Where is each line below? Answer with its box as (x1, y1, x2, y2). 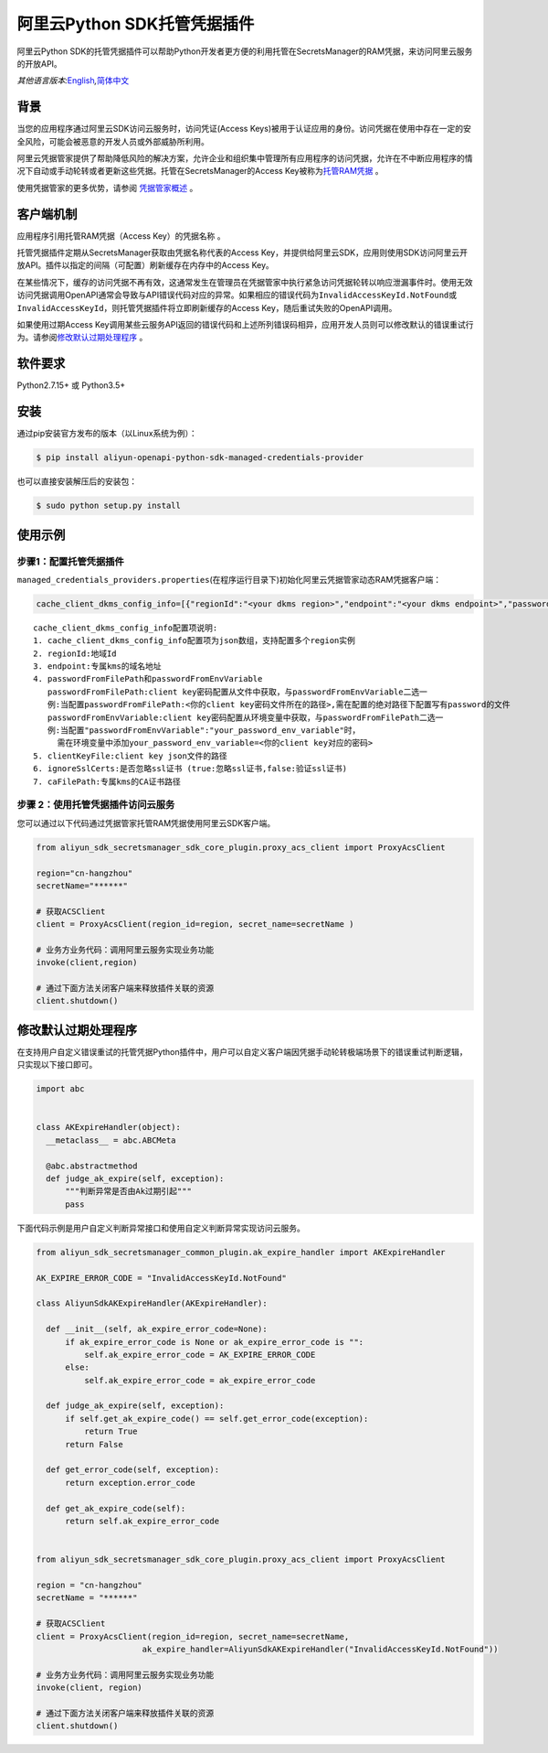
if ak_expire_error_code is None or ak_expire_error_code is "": (65, 1337, 364, 1347)
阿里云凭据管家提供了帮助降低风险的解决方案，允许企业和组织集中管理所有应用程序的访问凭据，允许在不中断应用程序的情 (16, 153, 473, 164)
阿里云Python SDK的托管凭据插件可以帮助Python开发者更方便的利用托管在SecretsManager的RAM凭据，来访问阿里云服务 (16, 46, 473, 57)
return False (65, 1439, 123, 1449)
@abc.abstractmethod (46, 1160, 138, 1171)
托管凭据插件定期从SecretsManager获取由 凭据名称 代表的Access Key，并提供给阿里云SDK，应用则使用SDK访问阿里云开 (16, 247, 468, 258)
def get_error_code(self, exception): (46, 1465, 219, 1475)
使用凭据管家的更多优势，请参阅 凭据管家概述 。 (16, 182, 198, 193)
